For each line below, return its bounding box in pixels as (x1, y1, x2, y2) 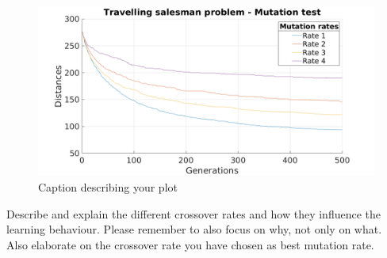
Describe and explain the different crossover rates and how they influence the (6, 205, 381, 222)
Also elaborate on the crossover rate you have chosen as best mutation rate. (6, 236, 374, 252)
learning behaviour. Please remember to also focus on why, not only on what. (6, 221, 382, 237)
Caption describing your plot (38, 179, 178, 195)
